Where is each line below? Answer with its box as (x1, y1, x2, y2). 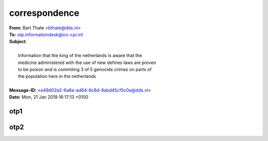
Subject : (9, 39, 27, 45)
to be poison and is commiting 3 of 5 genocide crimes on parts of (18, 66, 152, 72)
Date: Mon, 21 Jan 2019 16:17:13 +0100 (9, 94, 89, 100)
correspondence (9, 7, 79, 18)
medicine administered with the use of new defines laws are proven (18, 60, 156, 66)
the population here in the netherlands (18, 73, 96, 79)
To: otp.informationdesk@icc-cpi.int (9, 31, 83, 37)
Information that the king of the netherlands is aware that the (18, 53, 142, 59)
